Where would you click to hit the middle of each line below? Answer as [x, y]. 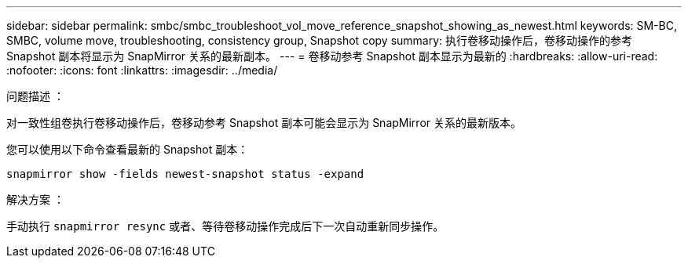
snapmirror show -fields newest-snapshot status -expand [185, 174]
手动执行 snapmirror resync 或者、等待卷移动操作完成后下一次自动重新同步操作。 [225, 226]
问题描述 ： [35, 96]
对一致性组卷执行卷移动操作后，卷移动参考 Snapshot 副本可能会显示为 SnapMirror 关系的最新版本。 [264, 123]
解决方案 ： [35, 199]
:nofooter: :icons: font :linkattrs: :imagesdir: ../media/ [142, 70]
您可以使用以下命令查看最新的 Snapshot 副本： [128, 149]
